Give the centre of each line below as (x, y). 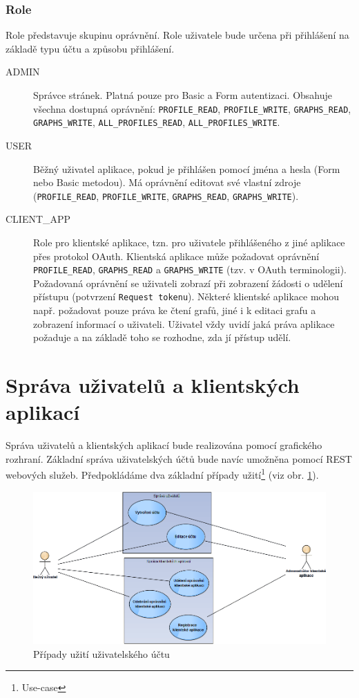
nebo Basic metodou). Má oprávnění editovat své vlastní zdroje (167, 182)
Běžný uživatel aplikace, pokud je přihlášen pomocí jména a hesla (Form (187, 168)
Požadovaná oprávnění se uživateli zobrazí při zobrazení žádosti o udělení (188, 283)
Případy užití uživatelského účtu (101, 653)
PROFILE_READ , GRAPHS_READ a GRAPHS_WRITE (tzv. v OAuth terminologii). (190, 269)
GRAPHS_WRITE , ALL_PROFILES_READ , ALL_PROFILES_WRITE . (157, 122)
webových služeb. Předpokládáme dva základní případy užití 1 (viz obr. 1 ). (162, 474)
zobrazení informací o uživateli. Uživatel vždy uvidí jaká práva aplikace (184, 323)
